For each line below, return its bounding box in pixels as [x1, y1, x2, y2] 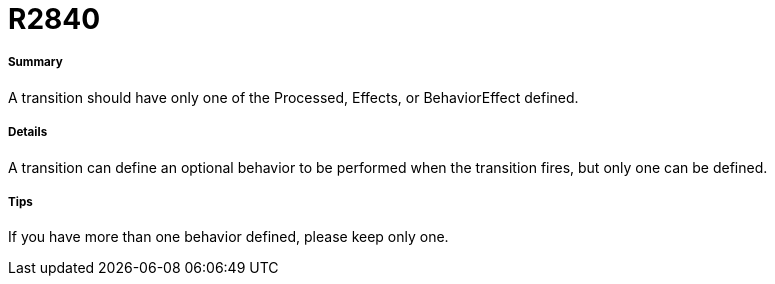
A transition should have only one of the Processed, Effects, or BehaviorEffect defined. [8, 88, 579, 106]
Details [8, 125, 48, 140]
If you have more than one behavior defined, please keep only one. [8, 228, 449, 246]
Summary [8, 55, 63, 70]
